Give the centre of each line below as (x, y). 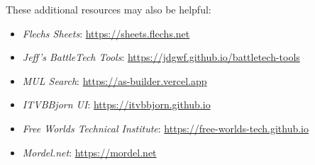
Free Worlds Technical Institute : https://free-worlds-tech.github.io (166, 128)
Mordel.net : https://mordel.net (89, 152)
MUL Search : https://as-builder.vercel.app (115, 80)
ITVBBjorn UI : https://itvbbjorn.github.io (116, 104)
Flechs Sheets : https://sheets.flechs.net (106, 33)
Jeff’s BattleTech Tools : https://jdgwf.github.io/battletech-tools (161, 57)
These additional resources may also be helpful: (109, 9)
